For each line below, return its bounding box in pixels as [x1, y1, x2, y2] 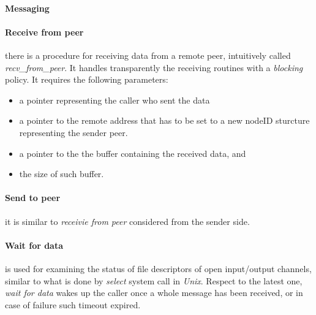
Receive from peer [5, 25, 84, 38]
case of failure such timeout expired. [5, 298, 141, 311]
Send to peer [5, 191, 61, 204]
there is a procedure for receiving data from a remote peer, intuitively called [5, 48, 291, 61]
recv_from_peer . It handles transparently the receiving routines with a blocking [5, 61, 303, 74]
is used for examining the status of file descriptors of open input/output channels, [5, 262, 312, 275]
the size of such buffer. [19, 167, 104, 180]
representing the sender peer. [19, 126, 128, 139]
